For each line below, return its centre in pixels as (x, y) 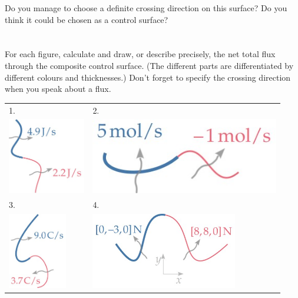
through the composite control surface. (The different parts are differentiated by (149, 65)
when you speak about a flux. (58, 89)
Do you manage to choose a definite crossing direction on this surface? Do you (146, 8)
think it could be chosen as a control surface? (87, 19)
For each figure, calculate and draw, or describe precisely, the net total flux (140, 54)
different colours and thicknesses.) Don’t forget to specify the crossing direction (148, 77)
